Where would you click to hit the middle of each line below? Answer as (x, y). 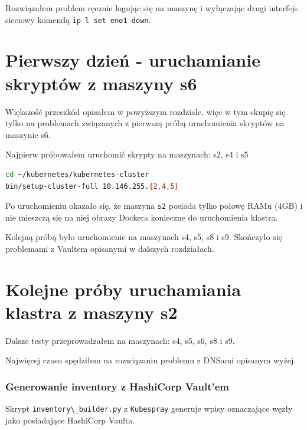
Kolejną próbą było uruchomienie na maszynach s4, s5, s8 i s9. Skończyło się (144, 237)
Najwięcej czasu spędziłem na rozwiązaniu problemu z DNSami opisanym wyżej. (151, 360)
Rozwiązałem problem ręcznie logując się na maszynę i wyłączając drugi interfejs (152, 8)
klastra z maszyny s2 (92, 312)
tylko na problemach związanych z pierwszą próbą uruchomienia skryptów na (145, 123)
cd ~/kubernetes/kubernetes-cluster (77, 174)
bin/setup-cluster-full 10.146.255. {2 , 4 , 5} (92, 186)
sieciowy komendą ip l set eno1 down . (78, 19)
